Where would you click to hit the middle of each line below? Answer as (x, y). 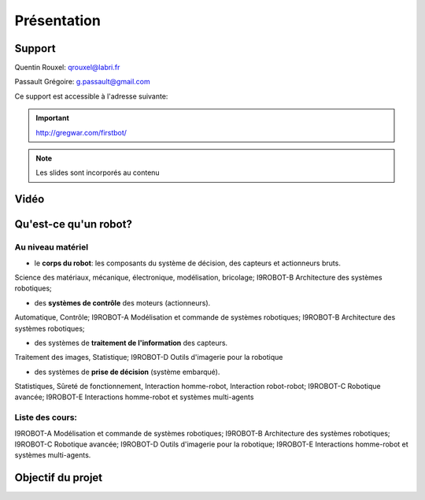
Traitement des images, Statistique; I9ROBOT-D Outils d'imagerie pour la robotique (149, 357)
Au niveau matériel (52, 247)
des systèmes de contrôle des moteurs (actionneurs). (122, 302)
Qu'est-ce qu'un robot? (74, 224)
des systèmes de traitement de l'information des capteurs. (131, 343)
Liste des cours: (46, 417)
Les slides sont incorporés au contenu (98, 172)
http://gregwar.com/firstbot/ (81, 132)
